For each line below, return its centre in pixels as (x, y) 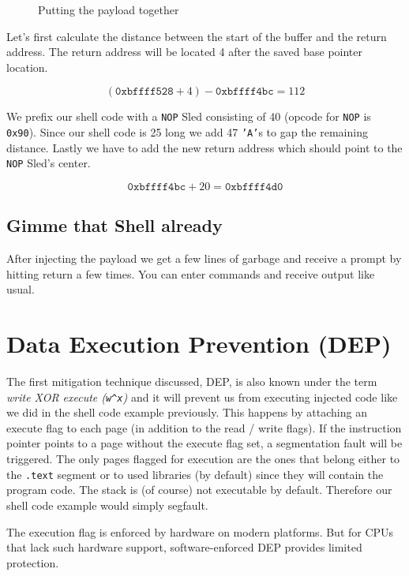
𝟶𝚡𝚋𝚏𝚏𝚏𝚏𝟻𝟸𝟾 (144, 92)
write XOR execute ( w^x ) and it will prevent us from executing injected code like (202, 396)
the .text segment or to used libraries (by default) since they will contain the (195, 474)
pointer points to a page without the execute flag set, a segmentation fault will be (204, 443)
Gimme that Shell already (114, 225)
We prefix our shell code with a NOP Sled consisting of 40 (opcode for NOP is (189, 116)
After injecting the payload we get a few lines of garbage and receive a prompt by (204, 258)
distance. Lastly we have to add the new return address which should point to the (204, 147)
